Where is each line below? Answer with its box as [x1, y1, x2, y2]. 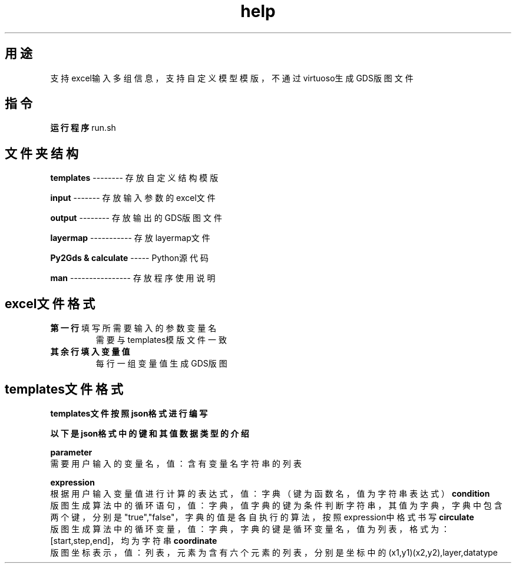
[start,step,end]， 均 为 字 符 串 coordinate [50, 535, 217, 546]
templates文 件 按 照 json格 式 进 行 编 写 [50, 408, 208, 418]
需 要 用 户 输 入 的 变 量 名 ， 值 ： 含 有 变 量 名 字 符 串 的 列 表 [50, 458, 302, 468]
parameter [50, 447, 92, 457]
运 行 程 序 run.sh [50, 123, 116, 133]
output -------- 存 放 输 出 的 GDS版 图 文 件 [50, 213, 222, 223]
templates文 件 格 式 [5, 381, 123, 397]
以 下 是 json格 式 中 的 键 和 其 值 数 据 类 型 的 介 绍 [50, 428, 249, 438]
